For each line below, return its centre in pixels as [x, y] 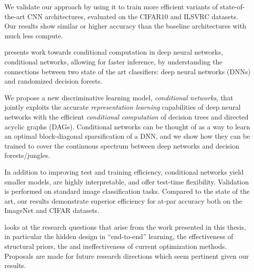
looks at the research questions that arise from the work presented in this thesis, [125, 227]
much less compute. [34, 35]
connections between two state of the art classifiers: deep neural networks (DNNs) [127, 71]
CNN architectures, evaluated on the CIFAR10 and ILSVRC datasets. [133, 16]
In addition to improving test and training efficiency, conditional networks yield [124, 171]
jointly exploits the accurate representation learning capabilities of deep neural [123, 107]
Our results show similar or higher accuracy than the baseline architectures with [125, 26]
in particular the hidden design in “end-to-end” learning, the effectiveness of [119, 236]
